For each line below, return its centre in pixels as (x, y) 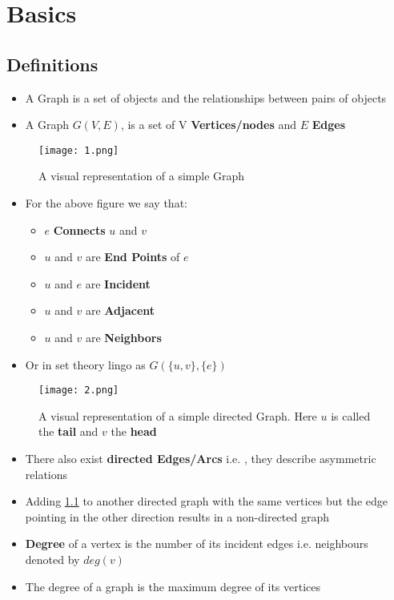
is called (351, 415)
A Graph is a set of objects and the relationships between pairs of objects (206, 97)
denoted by (52, 559)
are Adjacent (120, 310)
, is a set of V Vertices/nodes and (208, 125)
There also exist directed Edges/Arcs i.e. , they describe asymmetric (201, 459)
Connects (79, 230)
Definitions (52, 64)
